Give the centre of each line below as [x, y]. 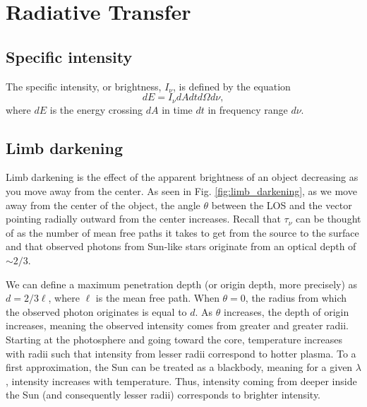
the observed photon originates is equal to [96, 311]
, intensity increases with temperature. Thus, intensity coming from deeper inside [181, 381]
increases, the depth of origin [287, 311]
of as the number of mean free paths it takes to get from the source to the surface [182, 232]
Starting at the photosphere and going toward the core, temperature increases [174, 339]
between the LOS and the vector [282, 205]
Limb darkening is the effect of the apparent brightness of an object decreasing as [182, 177]
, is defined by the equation [231, 86]
